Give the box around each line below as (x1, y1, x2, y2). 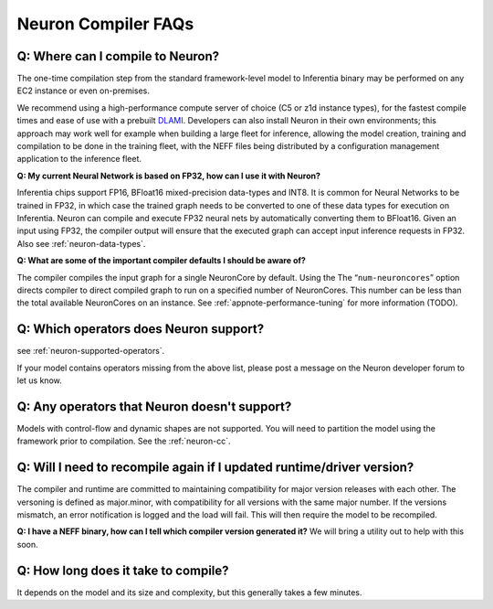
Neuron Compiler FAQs (16, 14, 194, 34)
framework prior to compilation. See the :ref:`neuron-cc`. (16, 435, 231, 447)
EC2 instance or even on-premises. (16, 85, 151, 96)
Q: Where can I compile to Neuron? (16, 48, 220, 64)
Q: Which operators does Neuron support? (16, 321, 265, 337)
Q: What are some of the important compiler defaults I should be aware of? (16, 255, 306, 266)
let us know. (16, 375, 63, 386)
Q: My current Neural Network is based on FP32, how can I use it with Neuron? (16, 170, 321, 181)
